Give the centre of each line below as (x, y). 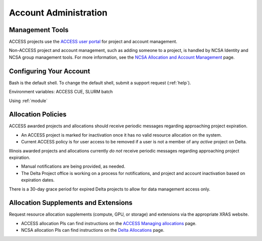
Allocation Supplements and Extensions (71, 203)
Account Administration (58, 13)
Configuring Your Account (49, 71)
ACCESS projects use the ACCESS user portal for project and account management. (93, 42)
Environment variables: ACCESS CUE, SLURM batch (61, 92)
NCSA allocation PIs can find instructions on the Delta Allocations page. (93, 230)
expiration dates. (38, 180)
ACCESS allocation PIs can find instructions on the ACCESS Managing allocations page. (109, 223)
